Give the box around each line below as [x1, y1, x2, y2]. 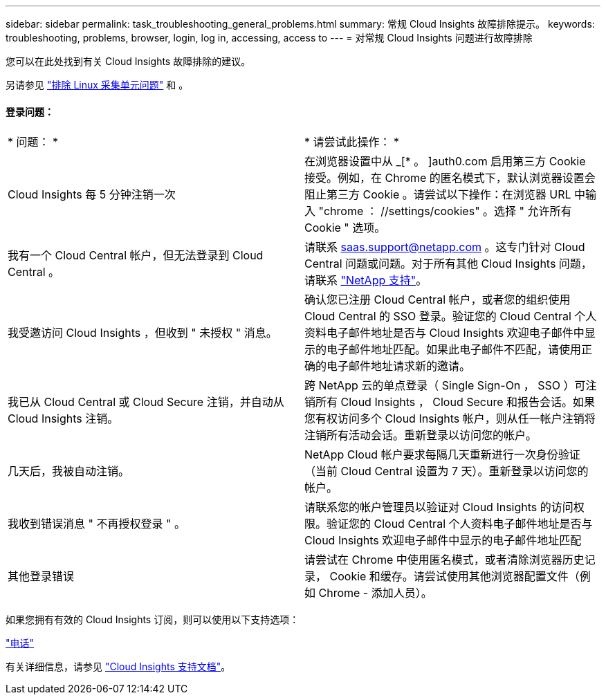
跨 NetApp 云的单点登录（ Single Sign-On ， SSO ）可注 [304, 378, 597, 393]
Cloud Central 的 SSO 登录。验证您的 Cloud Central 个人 [304, 309, 597, 324]
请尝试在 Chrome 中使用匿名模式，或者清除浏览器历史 [304, 553, 585, 567]
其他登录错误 [8, 569, 75, 584]
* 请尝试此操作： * [304, 135, 400, 149]
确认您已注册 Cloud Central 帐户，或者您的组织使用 [304, 293, 571, 307]
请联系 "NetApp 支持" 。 [304, 273, 428, 288]
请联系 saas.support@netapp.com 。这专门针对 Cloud [304, 240, 585, 255]
